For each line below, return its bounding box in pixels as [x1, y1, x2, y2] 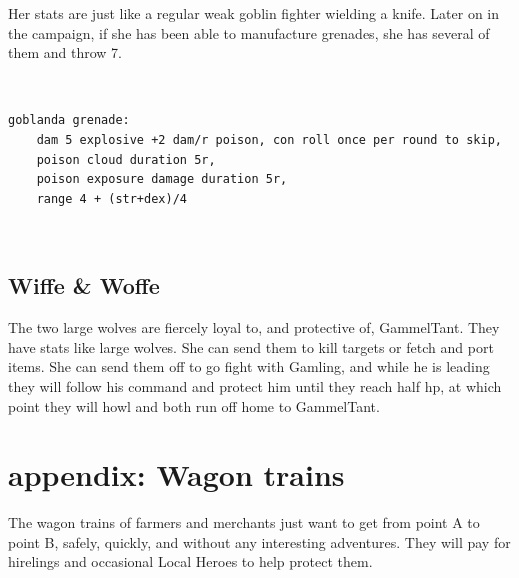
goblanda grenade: [8, 113, 130, 128]
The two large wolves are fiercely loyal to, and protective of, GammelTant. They [8, 317, 500, 338]
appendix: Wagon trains [8, 454, 345, 495]
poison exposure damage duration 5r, [36, 172, 288, 187]
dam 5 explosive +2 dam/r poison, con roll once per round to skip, [36, 132, 502, 147]
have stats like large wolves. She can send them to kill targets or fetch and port [8, 336, 494, 357]
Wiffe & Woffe [8, 270, 160, 301]
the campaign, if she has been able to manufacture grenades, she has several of [8, 22, 490, 43]
